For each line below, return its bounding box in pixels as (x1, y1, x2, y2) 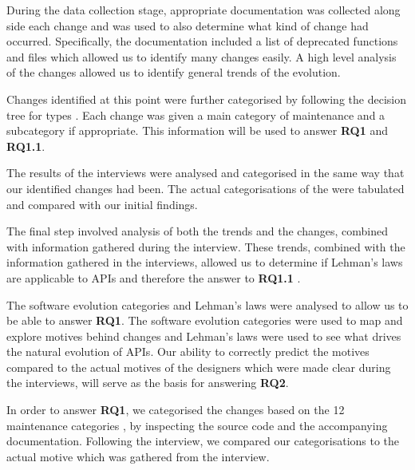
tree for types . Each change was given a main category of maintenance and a (6, 106, 385, 123)
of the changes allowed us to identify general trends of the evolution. (6, 64, 341, 81)
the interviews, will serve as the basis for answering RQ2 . (6, 374, 289, 391)
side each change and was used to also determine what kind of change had (6, 17, 369, 34)
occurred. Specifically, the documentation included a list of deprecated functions (6, 33, 398, 49)
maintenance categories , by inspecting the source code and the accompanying (6, 417, 388, 433)
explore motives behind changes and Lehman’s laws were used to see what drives (6, 327, 401, 344)
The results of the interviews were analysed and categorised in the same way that (6, 164, 405, 181)
